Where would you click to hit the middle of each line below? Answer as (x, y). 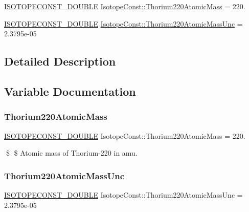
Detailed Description (60, 61)
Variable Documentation (70, 91)
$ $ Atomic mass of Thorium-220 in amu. (72, 153)
